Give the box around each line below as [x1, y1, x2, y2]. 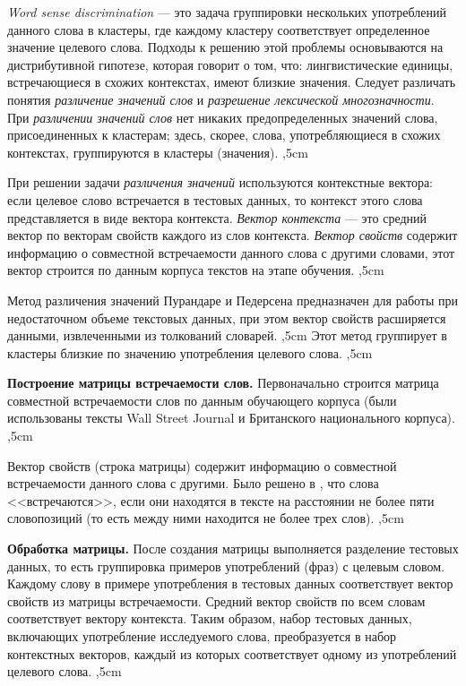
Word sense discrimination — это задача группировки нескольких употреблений [7, 3, 446, 21]
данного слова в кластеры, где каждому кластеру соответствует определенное [7, 20, 430, 39]
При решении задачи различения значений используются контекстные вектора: [7, 173, 434, 192]
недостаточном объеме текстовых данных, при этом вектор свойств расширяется [7, 308, 446, 327]
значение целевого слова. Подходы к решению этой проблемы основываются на [7, 38, 444, 56]
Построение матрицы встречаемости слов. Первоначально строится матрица [7, 373, 439, 392]
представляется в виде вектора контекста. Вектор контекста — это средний [7, 208, 427, 227]
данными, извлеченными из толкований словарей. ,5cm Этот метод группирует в [7, 326, 447, 345]
